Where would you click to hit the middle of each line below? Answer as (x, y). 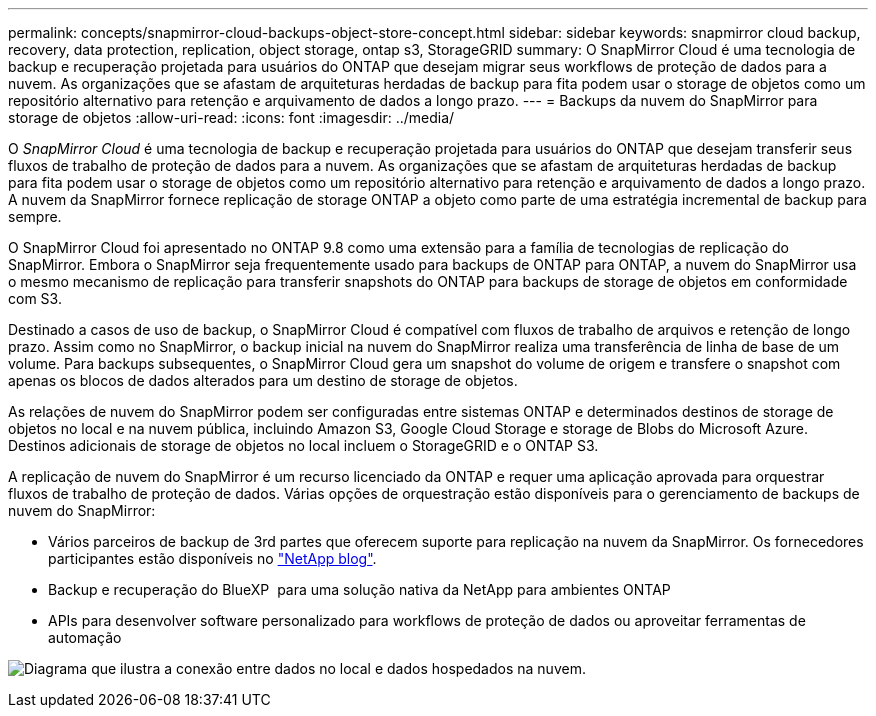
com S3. (35, 298)
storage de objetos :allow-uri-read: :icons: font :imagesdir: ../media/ (231, 117)
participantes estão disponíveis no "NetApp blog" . (212, 558)
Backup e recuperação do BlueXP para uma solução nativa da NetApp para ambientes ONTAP (359, 589)
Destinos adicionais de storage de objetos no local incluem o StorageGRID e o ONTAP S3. (303, 445)
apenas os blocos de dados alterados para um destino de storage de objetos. (263, 380)
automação (85, 637)
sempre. (35, 216)
